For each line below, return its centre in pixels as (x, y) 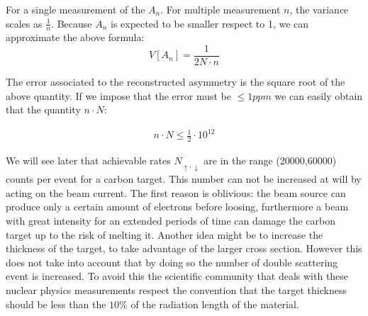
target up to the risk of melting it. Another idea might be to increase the (165, 234)
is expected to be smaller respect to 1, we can (210, 23)
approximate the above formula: (75, 37)
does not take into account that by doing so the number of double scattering (172, 262)
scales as (24, 23)
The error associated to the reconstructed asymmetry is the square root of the (175, 82)
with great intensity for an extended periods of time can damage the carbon (171, 221)
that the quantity (43, 109)
